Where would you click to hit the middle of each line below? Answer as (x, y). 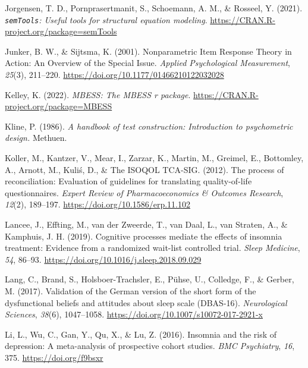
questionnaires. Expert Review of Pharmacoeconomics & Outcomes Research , (144, 192)
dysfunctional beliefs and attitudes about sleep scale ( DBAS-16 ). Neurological (146, 302)
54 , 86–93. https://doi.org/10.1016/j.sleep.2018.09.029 (103, 259)
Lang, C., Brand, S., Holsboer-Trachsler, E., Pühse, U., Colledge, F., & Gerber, (150, 279)
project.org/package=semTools (61, 31)
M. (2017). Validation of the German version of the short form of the (131, 290)
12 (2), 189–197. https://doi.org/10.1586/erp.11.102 (98, 204)
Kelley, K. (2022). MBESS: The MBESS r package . (98, 94)
